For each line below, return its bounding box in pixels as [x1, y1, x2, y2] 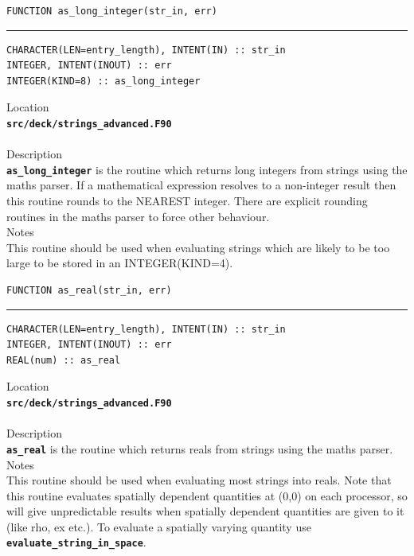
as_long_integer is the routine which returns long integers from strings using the [6, 161, 408, 177]
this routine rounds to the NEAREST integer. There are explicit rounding [6, 192, 368, 209]
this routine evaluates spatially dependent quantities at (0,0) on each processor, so [6, 487, 408, 504]
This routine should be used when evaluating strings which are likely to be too [6, 239, 390, 255]
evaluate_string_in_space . [6, 534, 146, 550]
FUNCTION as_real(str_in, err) [6, 285, 172, 297]
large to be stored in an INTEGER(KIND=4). [6, 255, 233, 271]
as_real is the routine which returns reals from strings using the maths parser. [6, 440, 393, 457]
